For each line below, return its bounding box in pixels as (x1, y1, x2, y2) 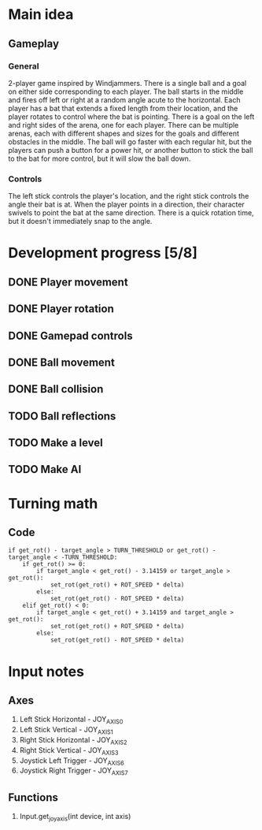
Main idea (8, 6, 74, 24)
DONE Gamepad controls (8, 329, 133, 342)
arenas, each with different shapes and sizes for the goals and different (8, 128, 240, 138)
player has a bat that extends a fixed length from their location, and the (8, 103, 238, 113)
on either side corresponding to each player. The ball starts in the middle (8, 87, 244, 96)
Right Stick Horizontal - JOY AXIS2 (19, 735, 127, 746)
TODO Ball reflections (8, 409, 116, 422)
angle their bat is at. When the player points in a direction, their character (8, 199, 245, 210)
